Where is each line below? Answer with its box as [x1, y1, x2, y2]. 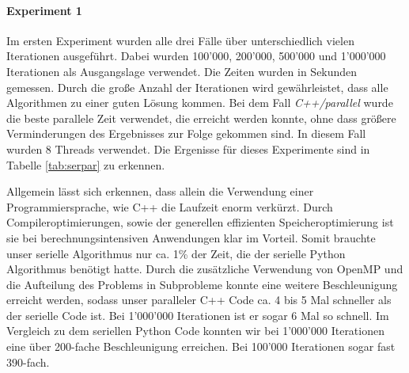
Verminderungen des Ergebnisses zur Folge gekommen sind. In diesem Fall [6, 125, 366, 142]
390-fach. [6, 353, 50, 370]
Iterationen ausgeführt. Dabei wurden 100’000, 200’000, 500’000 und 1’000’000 [6, 48, 386, 64]
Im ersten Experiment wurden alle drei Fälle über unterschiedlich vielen [6, 32, 354, 48]
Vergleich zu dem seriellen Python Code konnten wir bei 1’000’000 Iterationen [6, 322, 384, 339]
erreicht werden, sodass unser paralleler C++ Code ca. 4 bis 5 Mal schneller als [6, 291, 392, 308]
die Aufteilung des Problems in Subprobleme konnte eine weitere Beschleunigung [6, 276, 398, 292]
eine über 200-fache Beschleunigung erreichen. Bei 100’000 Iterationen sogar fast [6, 338, 396, 355]
